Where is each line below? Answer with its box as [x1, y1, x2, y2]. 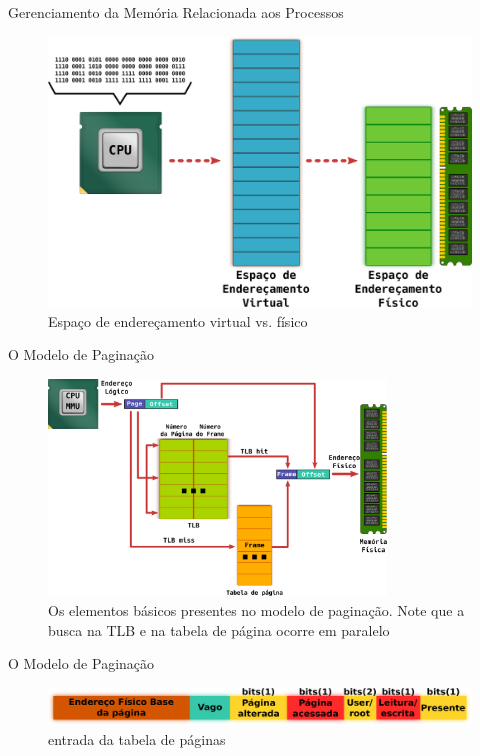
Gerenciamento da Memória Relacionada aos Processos [8, 2, 344, 22]
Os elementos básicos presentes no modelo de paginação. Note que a [48, 599, 465, 620]
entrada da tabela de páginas [48, 729, 226, 749]
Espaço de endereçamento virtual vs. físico [48, 310, 308, 331]
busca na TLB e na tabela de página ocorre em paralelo [48, 619, 390, 640]
